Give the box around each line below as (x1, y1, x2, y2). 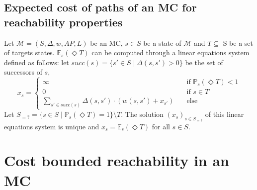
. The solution (121, 109, 164, 119)
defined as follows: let (4, 57, 69, 67)
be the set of (185, 57, 223, 67)
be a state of (143, 37, 181, 48)
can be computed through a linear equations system (91, 47, 250, 58)
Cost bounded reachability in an (4, 150, 230, 171)
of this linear (205, 109, 244, 119)
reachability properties (4, 14, 123, 29)
